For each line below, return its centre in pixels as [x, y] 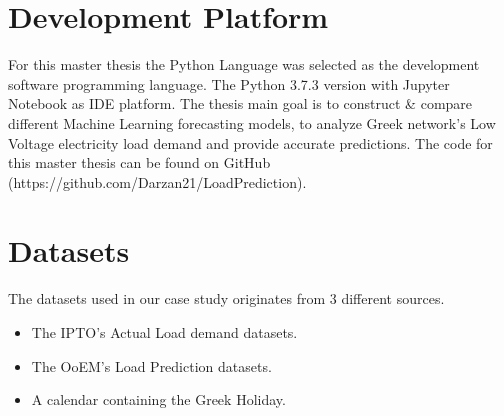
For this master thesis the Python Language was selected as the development [244, 64]
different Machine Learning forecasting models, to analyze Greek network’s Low [252, 122]
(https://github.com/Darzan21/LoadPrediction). [157, 181]
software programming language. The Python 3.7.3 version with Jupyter [229, 83]
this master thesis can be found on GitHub [139, 162]
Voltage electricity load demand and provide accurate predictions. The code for [250, 142]
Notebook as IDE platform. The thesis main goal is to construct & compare [240, 103]
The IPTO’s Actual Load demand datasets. [164, 332]
